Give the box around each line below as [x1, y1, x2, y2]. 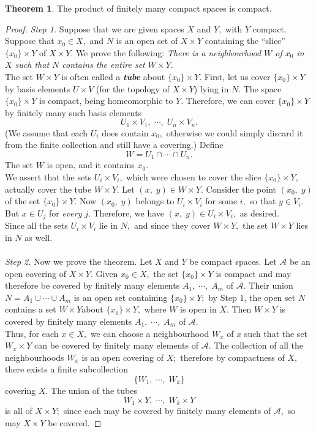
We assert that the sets [5, 171, 92, 183]
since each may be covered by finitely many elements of [63, 404, 271, 417]
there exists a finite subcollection [5, 363, 128, 376]
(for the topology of [96, 82, 170, 95]
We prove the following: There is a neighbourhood [75, 46, 261, 59]
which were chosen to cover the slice [126, 171, 261, 183]
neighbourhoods [5, 350, 64, 363]
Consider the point [206, 182, 276, 195]
